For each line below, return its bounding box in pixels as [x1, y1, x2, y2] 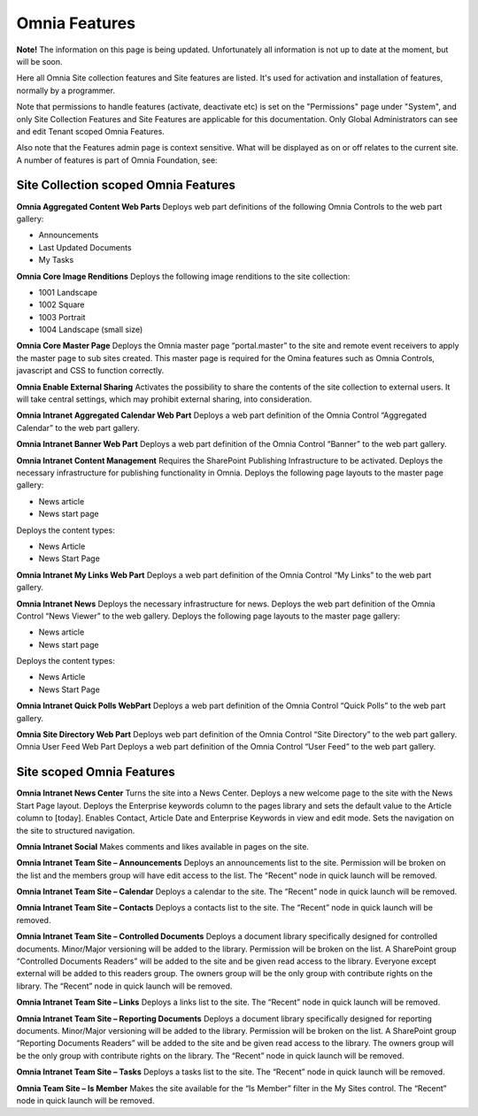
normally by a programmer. [16, 85, 115, 96]
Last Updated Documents [38, 242, 132, 252]
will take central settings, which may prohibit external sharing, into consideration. [16, 394, 312, 404]
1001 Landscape [38, 287, 97, 297]
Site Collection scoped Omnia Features [16, 178, 236, 193]
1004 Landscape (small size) [38, 324, 143, 335]
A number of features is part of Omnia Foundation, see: [16, 155, 218, 165]
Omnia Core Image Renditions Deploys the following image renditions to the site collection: [16, 271, 351, 281]
